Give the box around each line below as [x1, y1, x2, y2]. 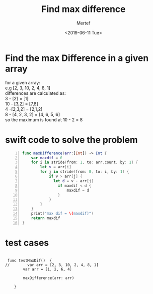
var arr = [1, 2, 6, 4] [23, 267, 72, 272]
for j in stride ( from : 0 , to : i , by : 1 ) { [40, 169, 129, 174]
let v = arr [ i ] [40, 165, 72, 170]
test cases [5, 237, 49, 248]
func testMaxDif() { [7, 258, 52, 263]
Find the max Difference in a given [5, 52, 149, 63]
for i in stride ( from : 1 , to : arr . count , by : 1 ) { [31, 160, 138, 165]
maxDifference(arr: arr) [23, 276, 75, 281]
